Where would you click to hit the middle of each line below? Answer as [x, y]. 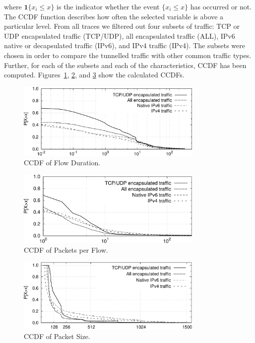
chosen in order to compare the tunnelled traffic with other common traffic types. [128, 55]
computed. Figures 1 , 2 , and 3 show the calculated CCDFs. [94, 75]
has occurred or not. [221, 6]
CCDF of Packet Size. [57, 336]
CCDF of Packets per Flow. [66, 250]
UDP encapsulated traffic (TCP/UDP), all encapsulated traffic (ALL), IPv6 [120, 35]
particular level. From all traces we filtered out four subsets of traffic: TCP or [122, 26]
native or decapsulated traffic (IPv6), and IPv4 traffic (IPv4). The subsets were [125, 45]
